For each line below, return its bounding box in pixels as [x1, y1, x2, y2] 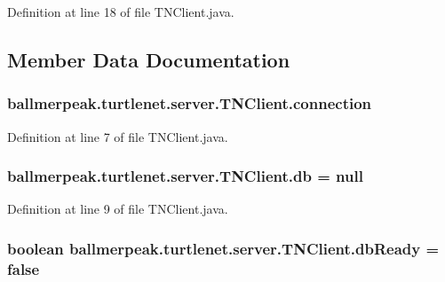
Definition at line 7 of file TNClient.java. [7, 127, 228, 145]
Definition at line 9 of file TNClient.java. [7, 200, 228, 218]
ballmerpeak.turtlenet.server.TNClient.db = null [7, 165, 363, 187]
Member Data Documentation [7, 45, 290, 73]
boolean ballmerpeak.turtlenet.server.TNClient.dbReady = [7, 237, 440, 259]
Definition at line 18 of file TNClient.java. [7, 3, 234, 20]
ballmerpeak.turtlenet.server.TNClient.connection [7, 92, 372, 114]
